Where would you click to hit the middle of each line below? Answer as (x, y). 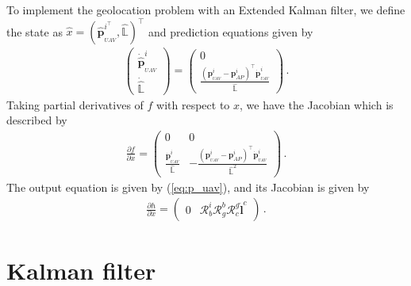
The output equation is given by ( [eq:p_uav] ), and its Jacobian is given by (188, 187)
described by (37, 120)
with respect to (193, 104)
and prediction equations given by (230, 31)
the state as (35, 31)
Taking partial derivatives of (75, 104)
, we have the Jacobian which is (317, 104)
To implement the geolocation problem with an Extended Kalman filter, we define (206, 10)
